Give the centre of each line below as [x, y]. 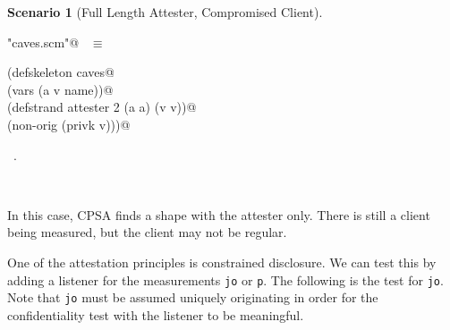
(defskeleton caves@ [61, 72]
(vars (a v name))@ [60, 89]
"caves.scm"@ [43, 42]
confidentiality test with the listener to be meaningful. [156, 314]
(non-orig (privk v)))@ [69, 124]
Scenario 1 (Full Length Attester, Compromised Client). [165, 12]
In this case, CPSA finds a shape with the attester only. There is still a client [219, 214]
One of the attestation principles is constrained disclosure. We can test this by [222, 262]
